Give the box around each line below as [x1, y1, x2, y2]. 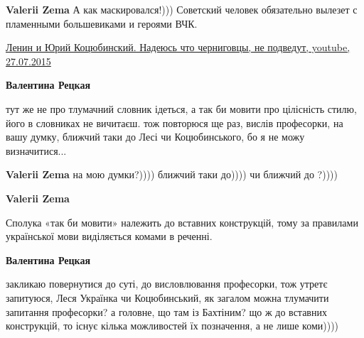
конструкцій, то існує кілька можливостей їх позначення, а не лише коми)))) [6, 318, 339, 333]
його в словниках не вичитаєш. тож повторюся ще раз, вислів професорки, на [6, 115, 343, 130]
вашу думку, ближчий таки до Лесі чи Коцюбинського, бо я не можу [6, 129, 305, 144]
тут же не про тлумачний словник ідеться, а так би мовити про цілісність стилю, [6, 101, 357, 116]
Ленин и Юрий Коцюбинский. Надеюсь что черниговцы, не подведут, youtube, [6, 40, 350, 55]
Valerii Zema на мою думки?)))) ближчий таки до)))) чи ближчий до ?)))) [6, 167, 338, 182]
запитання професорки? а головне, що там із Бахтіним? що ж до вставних [6, 304, 327, 319]
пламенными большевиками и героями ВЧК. [6, 16, 198, 31]
